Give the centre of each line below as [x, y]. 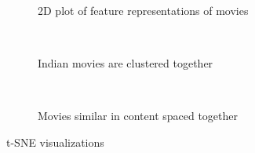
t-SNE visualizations [55, 142]
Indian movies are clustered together [126, 63]
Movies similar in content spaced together [138, 116]
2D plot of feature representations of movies [143, 10]
